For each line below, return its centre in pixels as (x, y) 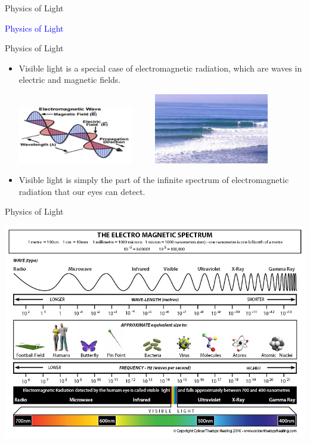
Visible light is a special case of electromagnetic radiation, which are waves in (160, 68)
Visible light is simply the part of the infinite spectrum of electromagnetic (154, 180)
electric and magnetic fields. (70, 80)
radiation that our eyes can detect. (82, 191)
